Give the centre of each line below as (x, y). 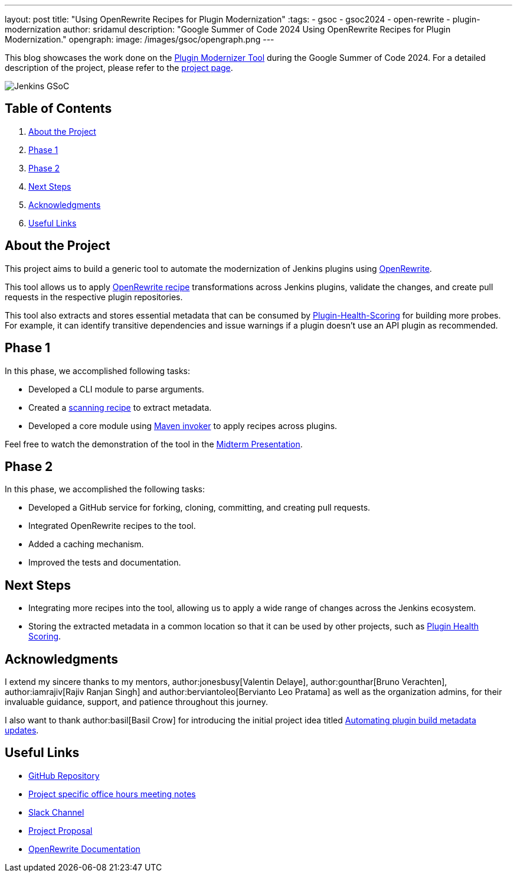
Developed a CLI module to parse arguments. (116, 389)
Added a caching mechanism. (86, 544)
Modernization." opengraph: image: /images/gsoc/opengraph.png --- (140, 39)
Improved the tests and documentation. (105, 563)
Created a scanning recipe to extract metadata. (120, 407)
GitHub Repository (64, 775)
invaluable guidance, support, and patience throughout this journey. (136, 702)
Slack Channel (56, 812)
